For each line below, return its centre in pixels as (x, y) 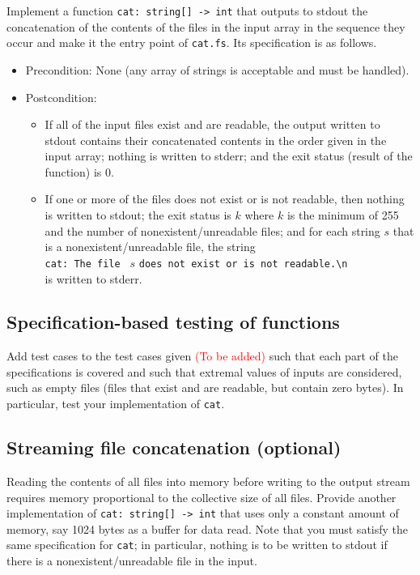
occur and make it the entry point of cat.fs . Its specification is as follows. (192, 43)
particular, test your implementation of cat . (116, 404)
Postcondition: (61, 97)
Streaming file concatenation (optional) (174, 447)
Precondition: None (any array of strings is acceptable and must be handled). (217, 69)
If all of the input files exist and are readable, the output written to (212, 124)
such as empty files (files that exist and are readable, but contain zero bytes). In (205, 388)
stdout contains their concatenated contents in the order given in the (216, 140)
